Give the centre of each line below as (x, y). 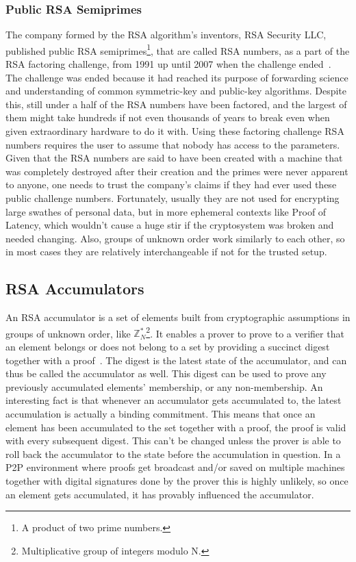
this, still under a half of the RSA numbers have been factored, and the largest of (176, 104)
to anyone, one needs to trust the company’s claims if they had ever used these (171, 184)
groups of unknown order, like (68, 333)
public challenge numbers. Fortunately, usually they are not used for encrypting (173, 198)
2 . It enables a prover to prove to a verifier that (245, 332)
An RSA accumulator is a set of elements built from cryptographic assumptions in (178, 317)
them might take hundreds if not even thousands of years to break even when (168, 117)
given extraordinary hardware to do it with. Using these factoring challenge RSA (175, 131)
